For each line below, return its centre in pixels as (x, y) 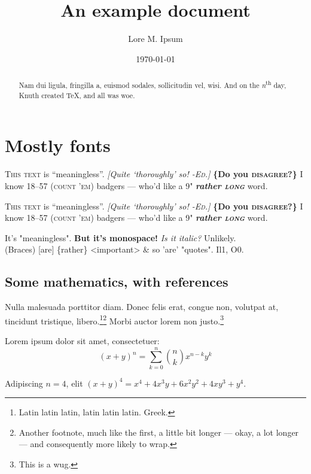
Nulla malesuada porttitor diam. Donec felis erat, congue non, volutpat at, (142, 307)
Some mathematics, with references (117, 282)
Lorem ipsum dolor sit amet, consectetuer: (82, 340)
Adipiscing (24, 383)
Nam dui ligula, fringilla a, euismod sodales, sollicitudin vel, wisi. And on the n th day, (153, 84)
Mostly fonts (58, 145)
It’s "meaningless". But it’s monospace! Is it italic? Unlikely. (121, 237)
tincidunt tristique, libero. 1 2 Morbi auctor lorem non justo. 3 (115, 320)
